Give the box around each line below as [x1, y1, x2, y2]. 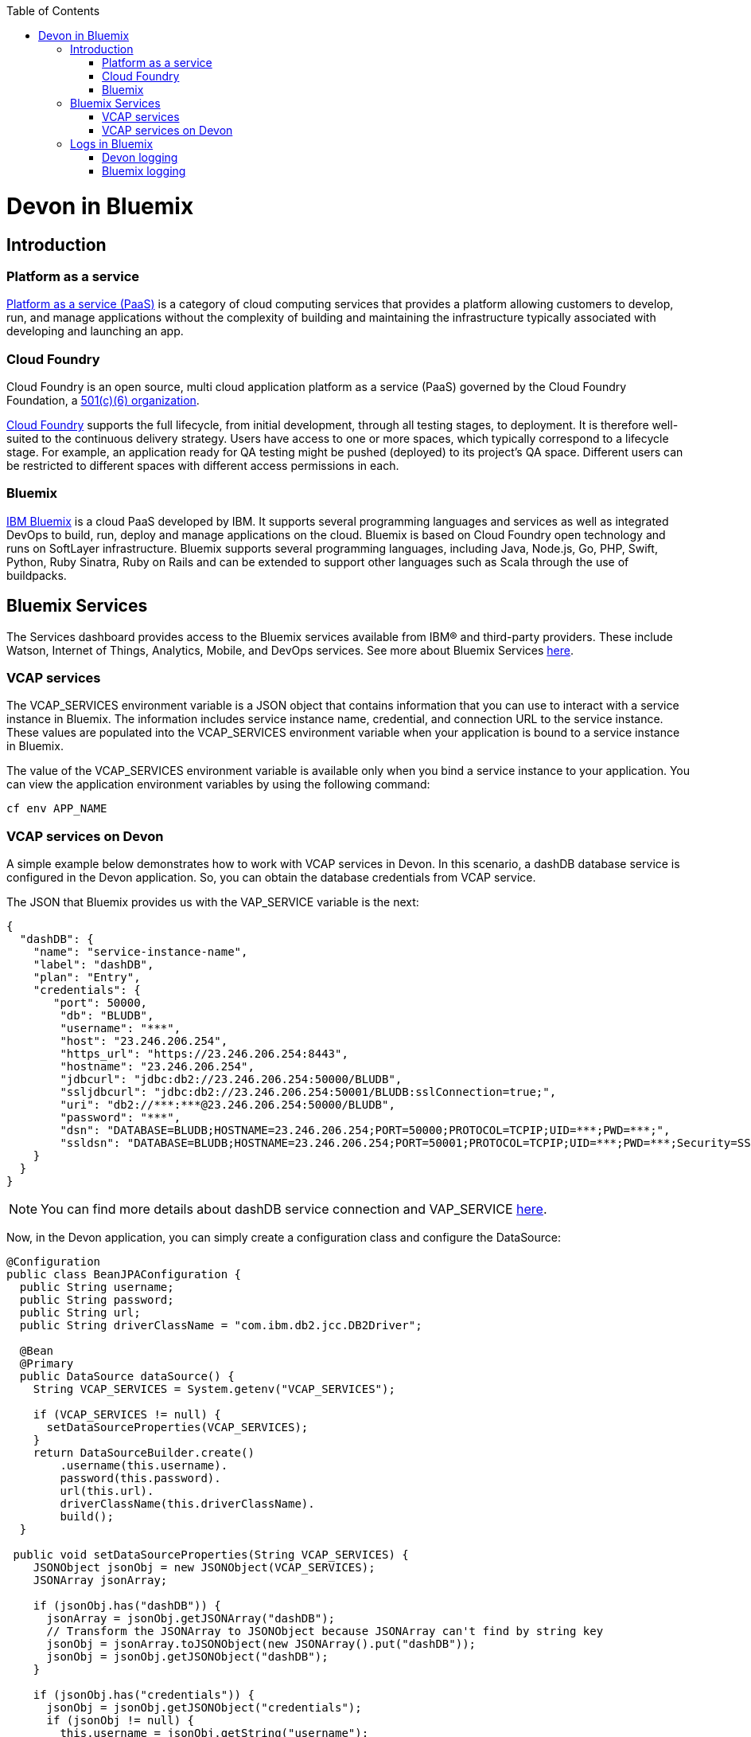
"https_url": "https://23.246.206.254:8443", [60, 1047, 348, 1061]
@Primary [19, 1357, 74, 1371]
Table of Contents [6, 4, 100, 18]
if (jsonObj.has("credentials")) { [33, 1688, 255, 1702]
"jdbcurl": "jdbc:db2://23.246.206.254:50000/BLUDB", [60, 1073, 403, 1086]
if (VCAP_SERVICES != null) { [33, 1408, 221, 1422]
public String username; [19, 1281, 174, 1294]
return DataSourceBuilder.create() [33, 1446, 255, 1460]
